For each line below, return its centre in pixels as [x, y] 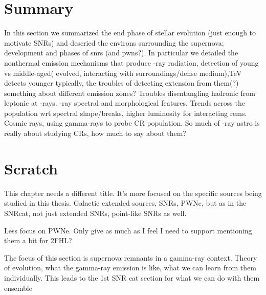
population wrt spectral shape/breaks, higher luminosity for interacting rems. [126, 113]
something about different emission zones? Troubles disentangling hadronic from [130, 93]
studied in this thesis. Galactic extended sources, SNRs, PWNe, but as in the [125, 203]
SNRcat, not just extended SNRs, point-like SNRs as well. [95, 213]
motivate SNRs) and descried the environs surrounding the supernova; [114, 42]
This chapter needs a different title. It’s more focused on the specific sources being [133, 193]
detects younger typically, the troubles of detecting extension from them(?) [121, 83]
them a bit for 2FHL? [38, 240]
